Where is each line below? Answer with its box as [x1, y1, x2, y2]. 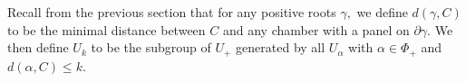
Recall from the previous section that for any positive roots [7, 3, 336, 21]
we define [356, 3, 408, 21]
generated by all [236, 38, 325, 57]
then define [7, 38, 69, 57]
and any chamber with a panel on [222, 20, 410, 39]
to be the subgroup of [91, 38, 211, 57]
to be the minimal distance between [7, 20, 206, 39]
